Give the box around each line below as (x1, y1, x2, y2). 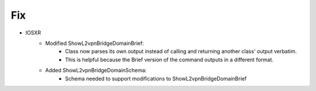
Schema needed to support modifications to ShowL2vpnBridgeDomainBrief (65, 75, 247, 82)
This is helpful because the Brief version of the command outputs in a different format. (65, 56, 274, 63)
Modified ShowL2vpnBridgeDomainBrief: (45, 40, 145, 47)
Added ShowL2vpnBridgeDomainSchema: (45, 67, 147, 74)
